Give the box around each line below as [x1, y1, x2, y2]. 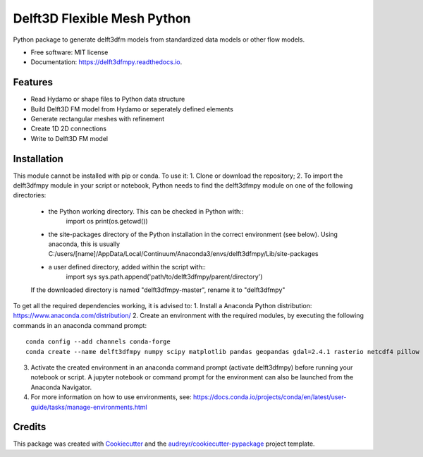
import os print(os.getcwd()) [66, 217, 148, 226]
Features [13, 76, 53, 88]
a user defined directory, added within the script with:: [48, 262, 206, 271]
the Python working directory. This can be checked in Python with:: [48, 207, 244, 215]
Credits [13, 421, 47, 433]
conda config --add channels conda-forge [25, 338, 171, 346]
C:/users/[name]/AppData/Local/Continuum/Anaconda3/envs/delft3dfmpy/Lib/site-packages [48, 250, 319, 258]
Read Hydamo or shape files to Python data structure [30, 95, 185, 104]
